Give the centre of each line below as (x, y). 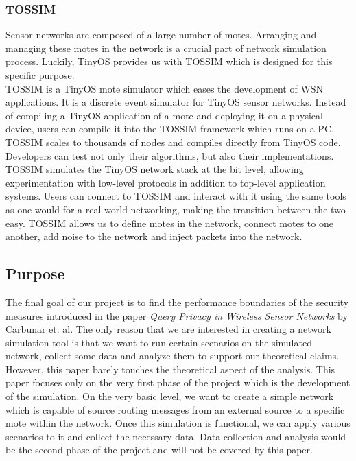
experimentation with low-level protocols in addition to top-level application (166, 182)
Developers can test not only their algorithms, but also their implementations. (170, 155)
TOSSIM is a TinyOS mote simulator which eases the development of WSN (165, 88)
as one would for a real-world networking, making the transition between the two (176, 209)
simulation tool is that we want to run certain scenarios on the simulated (159, 342)
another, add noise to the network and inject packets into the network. (154, 236)
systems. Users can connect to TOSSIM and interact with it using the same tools (176, 196)
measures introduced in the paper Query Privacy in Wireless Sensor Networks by (177, 315)
